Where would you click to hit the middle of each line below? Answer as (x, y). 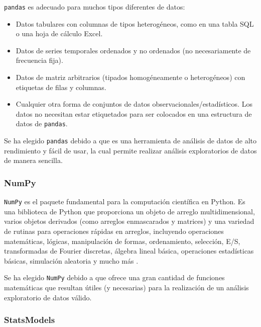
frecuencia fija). (39, 60)
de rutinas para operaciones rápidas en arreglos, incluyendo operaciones (114, 231)
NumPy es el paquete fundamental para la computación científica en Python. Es (125, 201)
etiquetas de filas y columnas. (61, 87)
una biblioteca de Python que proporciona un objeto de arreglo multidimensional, (129, 211)
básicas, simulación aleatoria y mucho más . (71, 260)
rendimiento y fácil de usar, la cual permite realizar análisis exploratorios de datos (130, 150)
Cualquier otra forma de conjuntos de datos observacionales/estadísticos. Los (134, 104)
